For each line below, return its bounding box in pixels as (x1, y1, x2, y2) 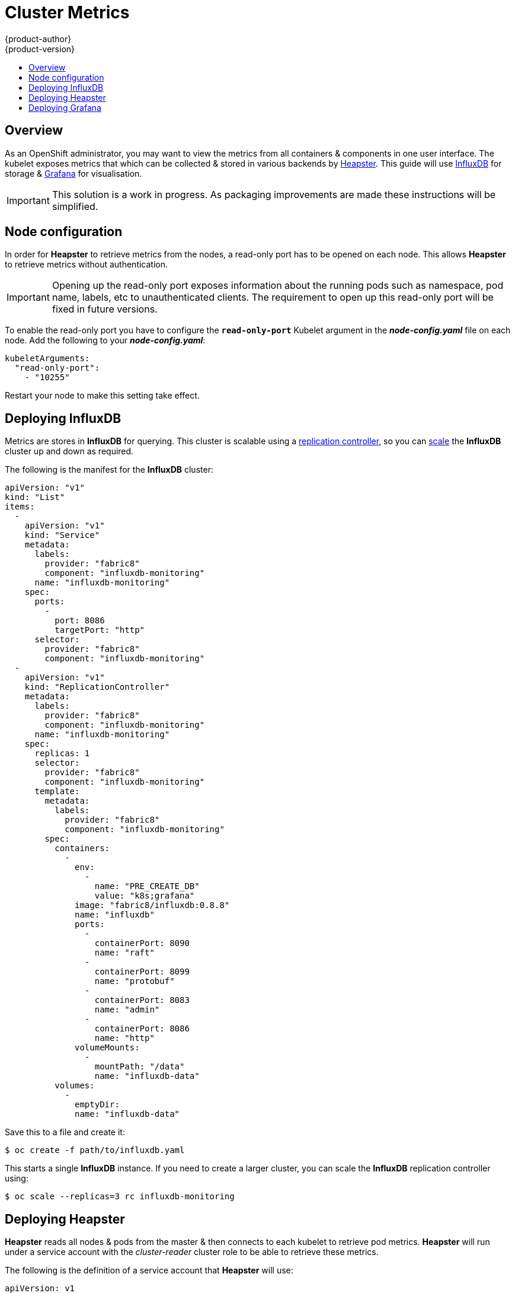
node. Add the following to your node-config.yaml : (5, 335, 206, 346)
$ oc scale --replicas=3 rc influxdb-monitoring (5, 1192, 235, 1202)
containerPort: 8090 (94, 938, 190, 948)
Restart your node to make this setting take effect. (5, 390, 200, 401)
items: (5, 502, 35, 512)
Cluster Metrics (5, 2, 130, 23)
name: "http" (94, 1033, 155, 1043)
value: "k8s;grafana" (94, 891, 195, 901)
